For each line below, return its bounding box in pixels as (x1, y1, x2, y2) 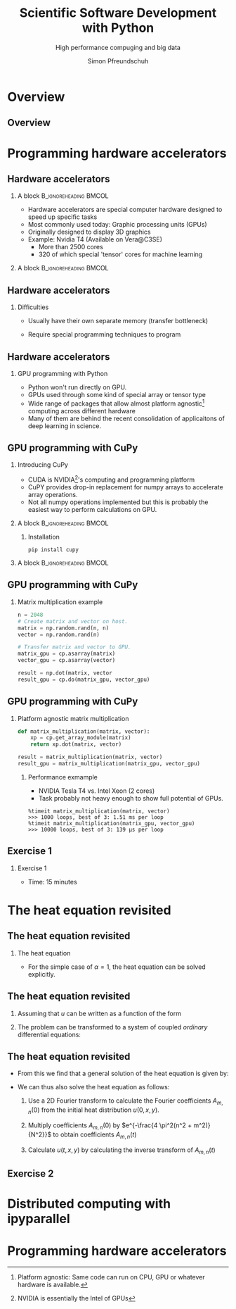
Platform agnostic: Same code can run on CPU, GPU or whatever (17, 1272, 205, 1281)
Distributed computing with (7, 1196, 171, 1212)
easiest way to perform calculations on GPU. (27, 506, 157, 514)
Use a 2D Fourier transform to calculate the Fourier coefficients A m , (27, 1096, 223, 1107)
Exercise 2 (7, 1167, 54, 1179)
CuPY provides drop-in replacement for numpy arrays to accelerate (27, 483, 223, 491)
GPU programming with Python (17, 369, 108, 377)
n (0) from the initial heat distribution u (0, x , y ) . (27, 1106, 159, 1115)
